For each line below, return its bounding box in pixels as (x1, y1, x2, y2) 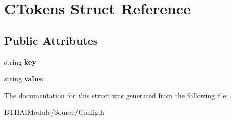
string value (4, 73, 43, 84)
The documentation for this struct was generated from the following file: (4, 90, 228, 100)
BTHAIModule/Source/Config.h (4, 107, 104, 117)
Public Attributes (4, 32, 98, 48)
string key (4, 56, 36, 67)
